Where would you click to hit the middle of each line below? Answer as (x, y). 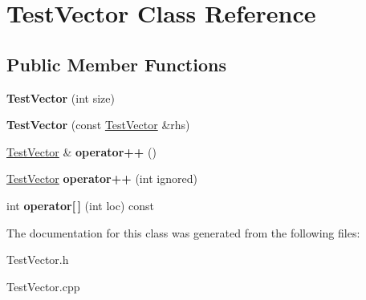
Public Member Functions (116, 64)
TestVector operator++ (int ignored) (102, 178)
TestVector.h (38, 259)
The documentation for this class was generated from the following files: (183, 232)
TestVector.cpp (43, 286)
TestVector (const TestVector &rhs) (98, 125)
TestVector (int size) (61, 97)
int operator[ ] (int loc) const (80, 205)
